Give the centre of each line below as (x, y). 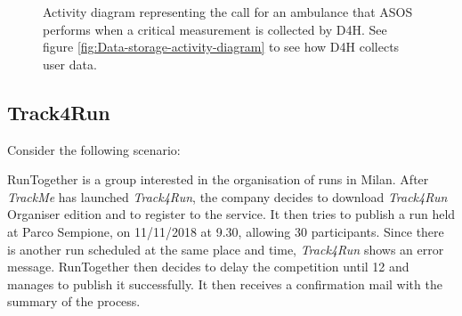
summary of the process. (74, 301)
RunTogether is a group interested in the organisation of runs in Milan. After (218, 179)
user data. (70, 64)
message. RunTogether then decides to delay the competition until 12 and (208, 267)
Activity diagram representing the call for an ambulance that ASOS (228, 12)
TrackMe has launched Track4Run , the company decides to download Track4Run (227, 196)
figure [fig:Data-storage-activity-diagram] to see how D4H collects (221, 47)
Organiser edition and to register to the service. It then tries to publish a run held (231, 214)
